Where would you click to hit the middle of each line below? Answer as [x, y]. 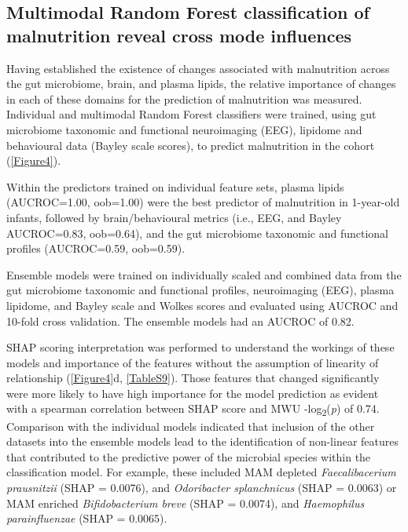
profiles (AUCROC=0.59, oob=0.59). [96, 248]
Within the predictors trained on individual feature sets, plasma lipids [175, 186]
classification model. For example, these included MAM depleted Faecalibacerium [201, 472]
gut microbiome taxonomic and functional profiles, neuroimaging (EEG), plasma [200, 290]
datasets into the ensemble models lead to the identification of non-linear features [202, 441]
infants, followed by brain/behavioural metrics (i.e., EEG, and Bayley [174, 217]
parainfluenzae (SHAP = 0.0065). [87, 518]
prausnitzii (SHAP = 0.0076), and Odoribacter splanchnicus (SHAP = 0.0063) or [202, 487]
